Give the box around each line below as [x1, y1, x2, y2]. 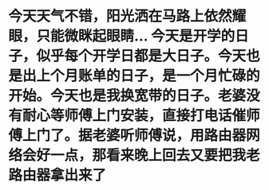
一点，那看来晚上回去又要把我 [50, 146, 247, 165]
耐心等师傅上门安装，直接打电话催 [22, 107, 247, 125]
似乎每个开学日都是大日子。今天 [36, 47, 247, 65]
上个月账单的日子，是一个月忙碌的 [36, 67, 261, 85]
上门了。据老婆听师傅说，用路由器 [22, 126, 247, 145]
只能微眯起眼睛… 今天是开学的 [36, 27, 235, 45]
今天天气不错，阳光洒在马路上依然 [8, 7, 233, 25]
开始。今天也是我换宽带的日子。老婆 [8, 87, 247, 105]
